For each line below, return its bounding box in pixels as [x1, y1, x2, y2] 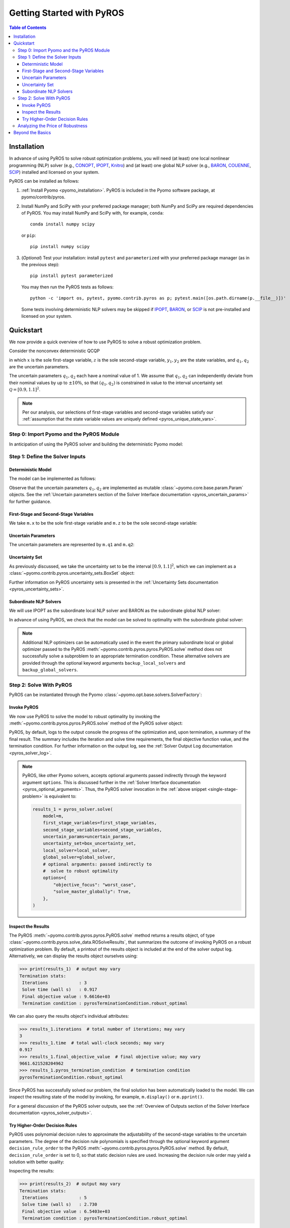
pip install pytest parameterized [30, 273, 113, 279]
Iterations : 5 [22, 1195, 87, 1200]
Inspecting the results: [9, 1168, 54, 1174]
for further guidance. [9, 499, 52, 504]
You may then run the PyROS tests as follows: [21, 284, 114, 290]
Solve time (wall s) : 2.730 [22, 1201, 98, 1207]
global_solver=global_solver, [43, 855, 116, 860]
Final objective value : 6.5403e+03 [22, 1208, 110, 1214]
